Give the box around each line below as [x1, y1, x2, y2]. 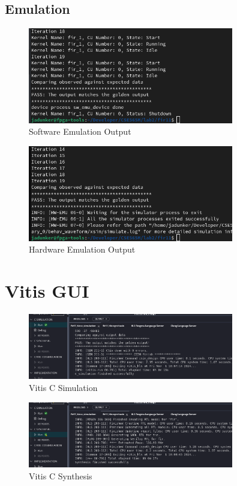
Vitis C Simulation [29, 381, 98, 394]
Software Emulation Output [29, 125, 131, 138]
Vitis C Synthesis [29, 469, 92, 482]
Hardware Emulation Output [29, 243, 136, 256]
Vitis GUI [5, 278, 89, 303]
